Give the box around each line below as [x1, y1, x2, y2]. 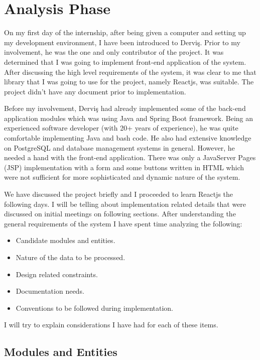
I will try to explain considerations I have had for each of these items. [4, 319, 218, 330]
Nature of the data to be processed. [16, 252, 125, 262]
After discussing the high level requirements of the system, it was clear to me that [4, 66, 256, 77]
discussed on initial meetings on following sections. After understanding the [4, 208, 236, 219]
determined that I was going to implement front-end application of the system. [4, 56, 246, 67]
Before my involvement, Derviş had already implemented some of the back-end [4, 103, 246, 113]
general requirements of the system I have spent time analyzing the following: [4, 218, 242, 228]
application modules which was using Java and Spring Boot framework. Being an [4, 112, 253, 123]
